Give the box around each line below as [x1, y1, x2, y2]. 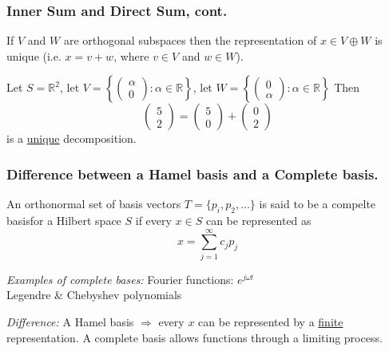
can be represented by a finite [198, 313, 343, 329]
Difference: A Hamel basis [6, 313, 134, 329]
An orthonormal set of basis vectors [6, 195, 181, 212]
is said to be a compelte [259, 195, 376, 212]
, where [113, 47, 149, 64]
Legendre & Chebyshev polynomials [6, 286, 182, 303]
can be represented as [205, 212, 312, 229]
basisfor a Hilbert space [6, 212, 121, 229]
